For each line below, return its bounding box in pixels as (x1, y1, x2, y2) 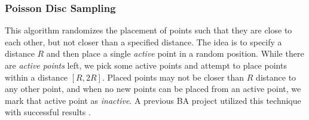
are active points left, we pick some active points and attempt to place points (5, 59, 287, 71)
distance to (256, 70, 296, 83)
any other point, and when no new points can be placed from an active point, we (5, 82, 301, 95)
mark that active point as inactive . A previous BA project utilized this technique (5, 94, 301, 106)
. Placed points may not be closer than (102, 70, 244, 83)
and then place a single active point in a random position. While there (46, 47, 304, 60)
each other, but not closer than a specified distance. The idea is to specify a (5, 35, 282, 48)
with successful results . (5, 106, 91, 118)
